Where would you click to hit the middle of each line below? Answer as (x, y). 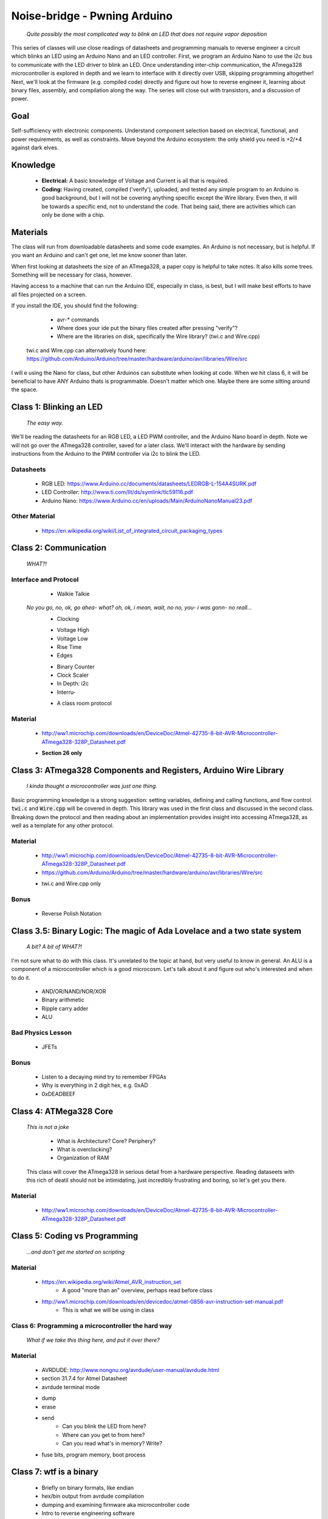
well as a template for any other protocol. (63, 825)
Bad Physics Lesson (42, 1032)
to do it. (21, 978)
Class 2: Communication (59, 548)
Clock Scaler (73, 675)
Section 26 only (62, 753)
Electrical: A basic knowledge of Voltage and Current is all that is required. (135, 181)
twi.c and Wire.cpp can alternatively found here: (87, 350)
